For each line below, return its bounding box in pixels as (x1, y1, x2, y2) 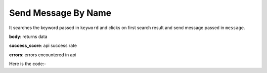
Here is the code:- (9, 61, 46, 67)
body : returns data (9, 34, 47, 39)
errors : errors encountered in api (9, 52, 77, 58)
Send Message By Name (9, 7, 111, 18)
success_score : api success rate (9, 42, 77, 49)
